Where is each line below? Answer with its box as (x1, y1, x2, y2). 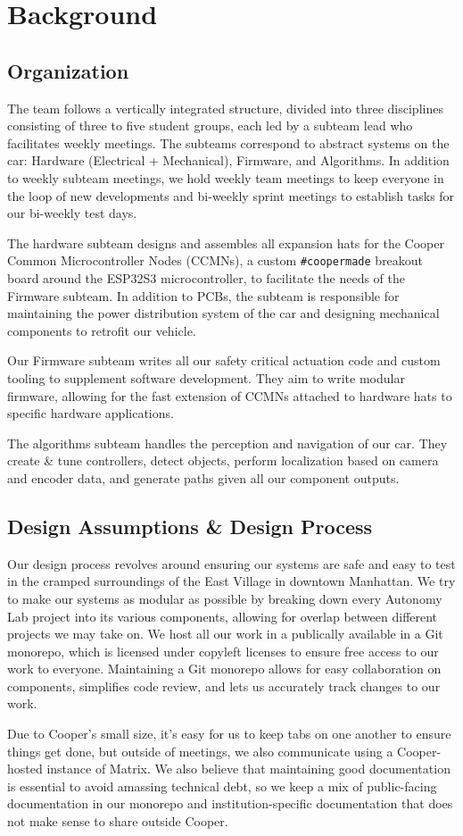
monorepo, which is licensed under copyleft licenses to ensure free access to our (7, 641, 439, 660)
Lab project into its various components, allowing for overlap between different (7, 606, 438, 625)
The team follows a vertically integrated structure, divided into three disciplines (7, 98, 443, 117)
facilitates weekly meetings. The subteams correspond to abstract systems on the (7, 133, 450, 152)
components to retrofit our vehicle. (7, 321, 196, 339)
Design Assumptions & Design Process (7, 512, 373, 539)
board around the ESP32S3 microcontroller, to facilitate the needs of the (7, 268, 405, 287)
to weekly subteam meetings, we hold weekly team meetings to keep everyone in (7, 168, 444, 187)
